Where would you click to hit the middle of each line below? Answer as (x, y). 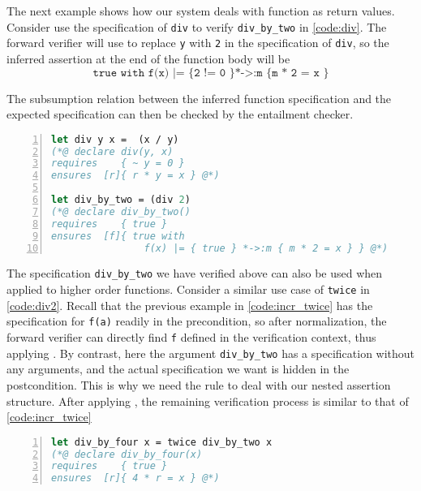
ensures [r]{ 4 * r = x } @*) (135, 478)
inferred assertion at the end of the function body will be (148, 58)
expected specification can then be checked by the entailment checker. (180, 114)
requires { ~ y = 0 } (118, 164)
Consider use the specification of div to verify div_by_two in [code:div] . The (197, 26)
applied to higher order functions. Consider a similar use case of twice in (188, 289)
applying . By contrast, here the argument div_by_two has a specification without (211, 353)
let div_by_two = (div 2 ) (121, 200)
